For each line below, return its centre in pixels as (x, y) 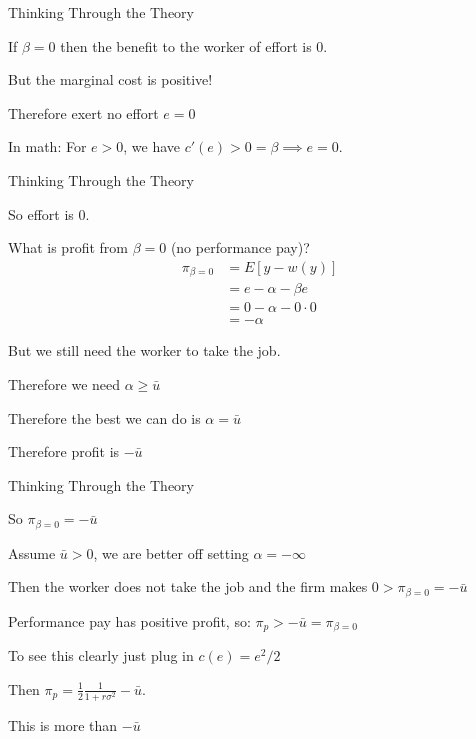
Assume (32, 552)
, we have (152, 146)
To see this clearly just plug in (101, 655)
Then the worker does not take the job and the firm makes (188, 586)
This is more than (63, 724)
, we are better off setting (171, 552)
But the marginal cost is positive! (110, 79)
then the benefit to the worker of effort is (186, 45)
